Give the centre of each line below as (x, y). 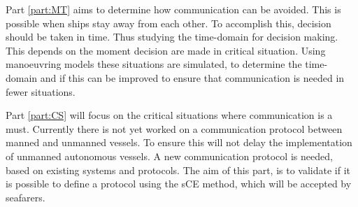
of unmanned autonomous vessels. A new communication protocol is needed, (169, 156)
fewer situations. (41, 91)
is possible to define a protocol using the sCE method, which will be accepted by (179, 184)
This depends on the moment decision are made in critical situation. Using (166, 50)
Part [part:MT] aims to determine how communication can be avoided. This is (173, 9)
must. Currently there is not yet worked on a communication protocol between (174, 128)
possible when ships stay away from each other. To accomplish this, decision (169, 23)
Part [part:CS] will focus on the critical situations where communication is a (169, 115)
